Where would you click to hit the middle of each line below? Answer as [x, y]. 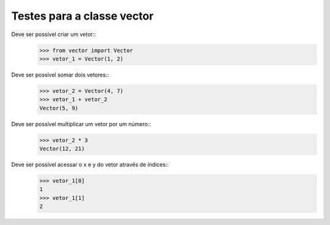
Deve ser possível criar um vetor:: [53, 34]
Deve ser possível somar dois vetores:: [60, 75]
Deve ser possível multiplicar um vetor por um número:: [81, 124]
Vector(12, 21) [62, 149]
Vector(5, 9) [59, 108]
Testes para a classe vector [82, 16]
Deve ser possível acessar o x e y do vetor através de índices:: [90, 164]
